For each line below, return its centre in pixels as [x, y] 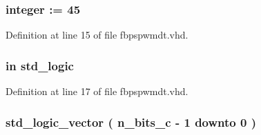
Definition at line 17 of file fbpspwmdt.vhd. [97, 91]
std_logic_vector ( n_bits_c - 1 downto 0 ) [131, 122]
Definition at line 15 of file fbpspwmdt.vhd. [97, 35]
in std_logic [40, 65]
